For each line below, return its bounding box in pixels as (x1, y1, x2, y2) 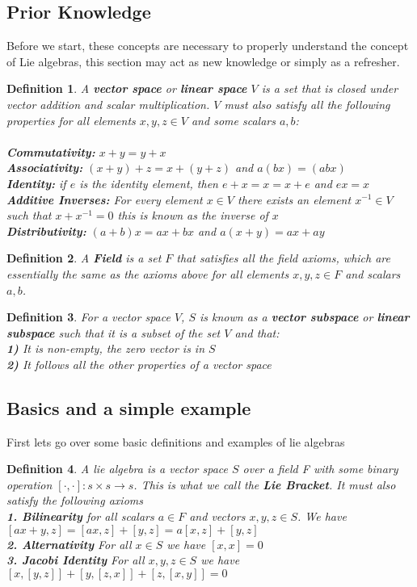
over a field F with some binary (242, 460, 398, 477)
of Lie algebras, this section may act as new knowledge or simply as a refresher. (6, 52, 400, 69)
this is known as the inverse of (117, 207, 268, 224)
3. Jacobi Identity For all (6, 551, 145, 568)
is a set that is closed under (261, 80, 398, 97)
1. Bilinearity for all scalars (6, 508, 154, 525)
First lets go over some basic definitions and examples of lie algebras (6, 433, 345, 450)
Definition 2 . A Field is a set (6, 249, 162, 266)
